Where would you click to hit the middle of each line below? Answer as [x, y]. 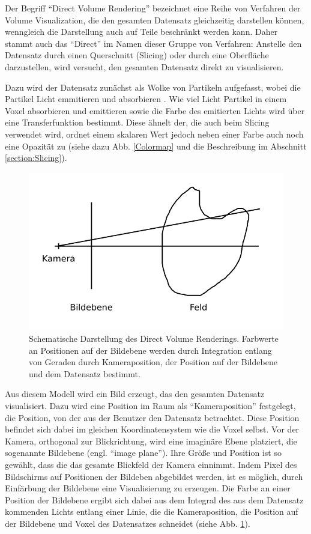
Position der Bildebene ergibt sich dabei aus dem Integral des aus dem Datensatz [154, 499]
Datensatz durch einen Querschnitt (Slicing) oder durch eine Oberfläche [137, 55]
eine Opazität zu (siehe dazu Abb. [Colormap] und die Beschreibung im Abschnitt [156, 146]
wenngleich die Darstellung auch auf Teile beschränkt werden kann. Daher [141, 32]
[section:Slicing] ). [36, 158]
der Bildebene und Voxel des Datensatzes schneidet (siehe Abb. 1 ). [128, 523]
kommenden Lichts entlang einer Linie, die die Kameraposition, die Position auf [152, 511]
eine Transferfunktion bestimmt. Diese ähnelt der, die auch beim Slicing [137, 122]
